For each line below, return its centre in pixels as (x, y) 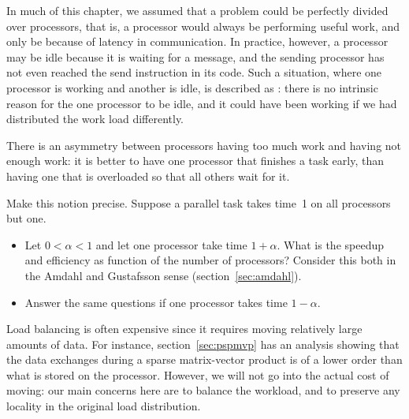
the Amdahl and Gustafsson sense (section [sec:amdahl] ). (163, 275)
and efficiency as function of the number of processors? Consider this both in (210, 260)
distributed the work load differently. (95, 119)
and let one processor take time (171, 244)
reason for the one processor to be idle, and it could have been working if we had (202, 103)
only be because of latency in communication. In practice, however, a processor (197, 41)
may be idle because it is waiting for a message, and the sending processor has (195, 56)
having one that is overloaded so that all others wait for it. (148, 176)
